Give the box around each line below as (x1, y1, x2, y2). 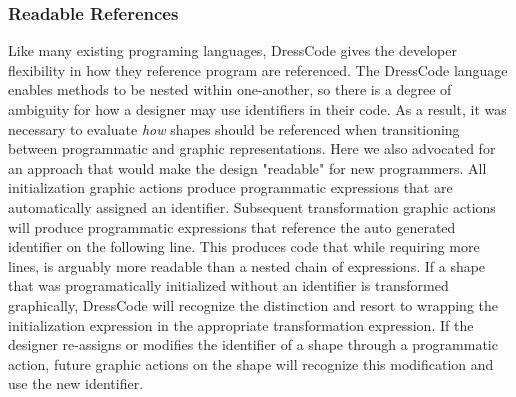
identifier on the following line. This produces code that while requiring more (8, 236, 480, 257)
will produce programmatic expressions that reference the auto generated (8, 216, 456, 237)
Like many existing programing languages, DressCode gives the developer (8, 40, 457, 61)
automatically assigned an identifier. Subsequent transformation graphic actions (8, 196, 496, 217)
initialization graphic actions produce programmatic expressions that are (8, 177, 453, 198)
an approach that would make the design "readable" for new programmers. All (8, 157, 487, 178)
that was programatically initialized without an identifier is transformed (8, 275, 449, 296)
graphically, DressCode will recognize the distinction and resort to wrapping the (8, 294, 498, 315)
